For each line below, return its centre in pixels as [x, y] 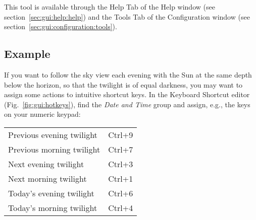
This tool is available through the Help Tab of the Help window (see [110, 7]
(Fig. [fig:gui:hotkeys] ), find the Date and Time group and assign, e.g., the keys [127, 104]
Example [27, 54]
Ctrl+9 [121, 134]
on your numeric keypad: [42, 114]
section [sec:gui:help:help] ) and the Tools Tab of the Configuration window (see [127, 16]
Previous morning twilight [54, 149]
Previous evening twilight [53, 134]
